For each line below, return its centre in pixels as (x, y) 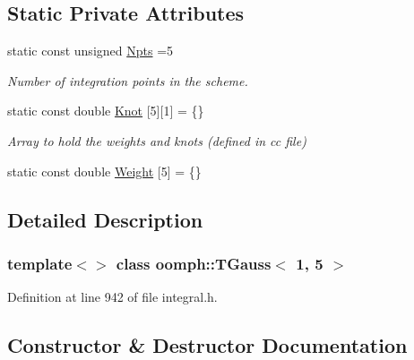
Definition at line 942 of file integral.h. (112, 297)
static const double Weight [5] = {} (104, 171)
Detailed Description (105, 219)
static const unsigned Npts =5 (91, 51)
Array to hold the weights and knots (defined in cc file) (157, 140)
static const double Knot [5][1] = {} (106, 111)
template (40, 263)
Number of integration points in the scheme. (128, 80)
